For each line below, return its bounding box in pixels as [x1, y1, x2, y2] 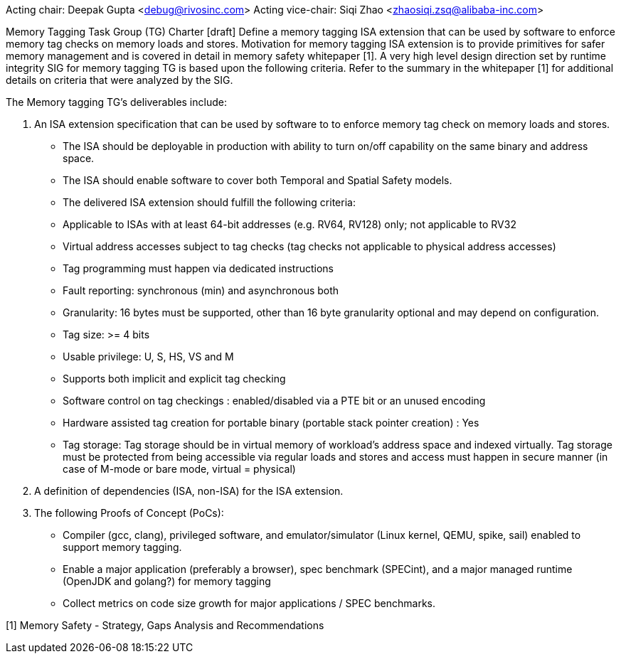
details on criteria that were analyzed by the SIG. [6, 74, 233, 86]
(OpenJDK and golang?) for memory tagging [63, 575, 271, 587]
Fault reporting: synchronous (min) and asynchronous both [63, 284, 339, 296]
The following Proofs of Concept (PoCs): [34, 507, 224, 519]
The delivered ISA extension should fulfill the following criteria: [63, 196, 356, 208]
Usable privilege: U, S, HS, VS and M [63, 350, 234, 363]
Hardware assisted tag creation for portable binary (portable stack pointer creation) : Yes [63, 417, 479, 429]
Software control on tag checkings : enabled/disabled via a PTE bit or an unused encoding [63, 395, 486, 407]
